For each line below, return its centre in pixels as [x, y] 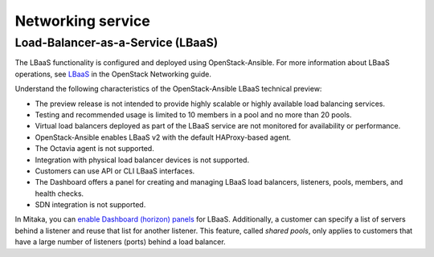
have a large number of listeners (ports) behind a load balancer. [120, 242]
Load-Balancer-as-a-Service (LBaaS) [117, 43]
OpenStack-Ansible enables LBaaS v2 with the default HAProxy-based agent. [163, 137]
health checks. [59, 194]
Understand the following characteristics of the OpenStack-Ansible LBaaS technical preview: [168, 89]
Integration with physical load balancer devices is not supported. [142, 160]
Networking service [82, 21]
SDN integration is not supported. [90, 205]
